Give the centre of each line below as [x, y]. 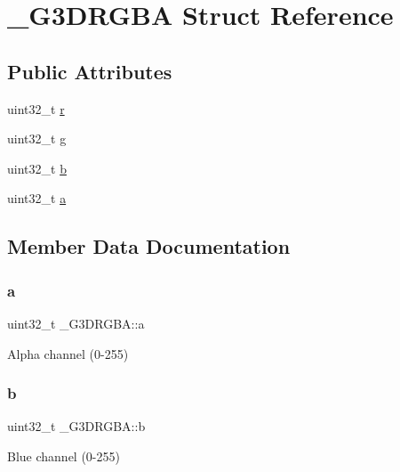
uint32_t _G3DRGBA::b [76, 426]
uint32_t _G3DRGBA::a [76, 323]
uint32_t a [37, 198]
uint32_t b [37, 168]
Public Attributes [90, 71]
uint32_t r [36, 108]
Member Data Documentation [149, 246]
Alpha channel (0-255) [68, 353]
